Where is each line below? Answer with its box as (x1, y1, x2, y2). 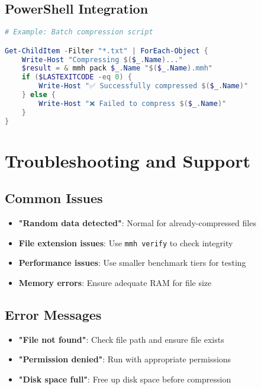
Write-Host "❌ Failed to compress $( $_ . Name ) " (38, 99, 227, 108)
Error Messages (5, 306, 102, 324)
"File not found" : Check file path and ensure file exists (18, 333, 224, 345)
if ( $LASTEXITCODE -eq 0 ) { (21, 73, 132, 82)
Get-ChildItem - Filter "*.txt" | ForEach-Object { (5, 46, 208, 55)
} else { (21, 91, 56, 99)
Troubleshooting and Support (5, 148, 250, 172)
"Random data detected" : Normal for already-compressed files (18, 217, 256, 229)
